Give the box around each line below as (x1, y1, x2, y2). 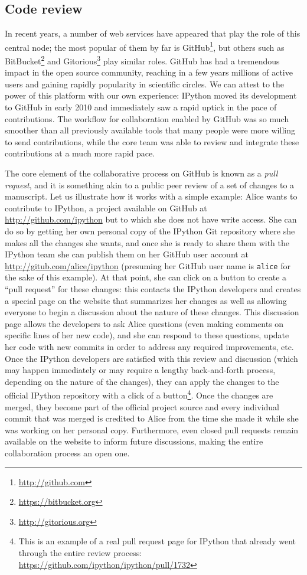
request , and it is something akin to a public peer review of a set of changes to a (5, 178, 295, 191)
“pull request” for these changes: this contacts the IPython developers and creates (5, 283, 301, 295)
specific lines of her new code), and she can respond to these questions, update (5, 329, 289, 341)
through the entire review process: (18, 546, 142, 558)
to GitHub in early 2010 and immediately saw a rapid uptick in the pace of (5, 101, 277, 113)
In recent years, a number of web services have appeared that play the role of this (5, 27, 301, 40)
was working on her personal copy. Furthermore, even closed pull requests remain (5, 423, 299, 436)
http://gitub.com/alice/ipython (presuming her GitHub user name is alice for (5, 259, 290, 272)
